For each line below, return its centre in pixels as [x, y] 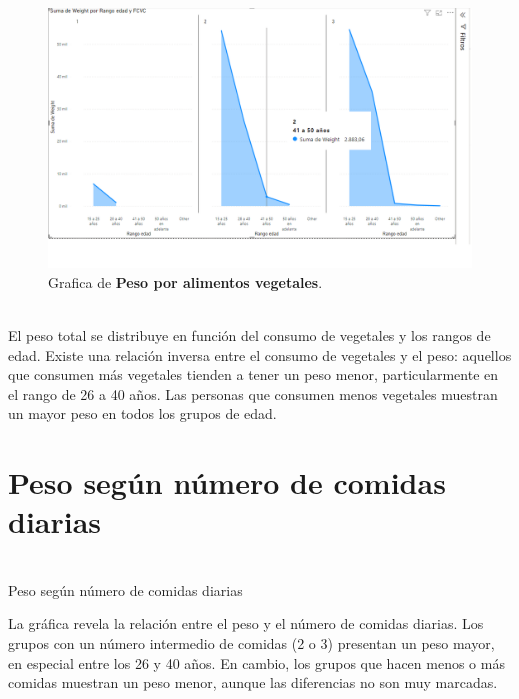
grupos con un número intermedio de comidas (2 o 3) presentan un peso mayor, [251, 642]
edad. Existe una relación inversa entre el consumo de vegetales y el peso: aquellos [260, 354]
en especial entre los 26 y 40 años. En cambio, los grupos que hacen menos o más [256, 662]
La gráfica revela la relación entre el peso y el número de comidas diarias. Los [246, 623]
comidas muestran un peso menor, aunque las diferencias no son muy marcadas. [253, 682]
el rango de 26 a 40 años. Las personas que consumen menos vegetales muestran [253, 393]
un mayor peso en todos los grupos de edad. [142, 413]
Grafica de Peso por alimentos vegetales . [185, 281]
